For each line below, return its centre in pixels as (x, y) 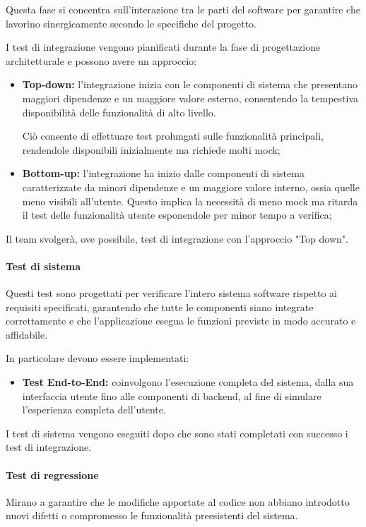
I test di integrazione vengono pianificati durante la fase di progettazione (163, 47)
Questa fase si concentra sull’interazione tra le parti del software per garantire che (183, 9)
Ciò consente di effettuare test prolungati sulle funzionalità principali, (173, 136)
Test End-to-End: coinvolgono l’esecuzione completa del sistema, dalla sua (188, 382)
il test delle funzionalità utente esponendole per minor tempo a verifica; (177, 215)
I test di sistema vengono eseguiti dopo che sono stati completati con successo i (177, 433)
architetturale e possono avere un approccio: (101, 60)
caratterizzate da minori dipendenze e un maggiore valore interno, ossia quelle (191, 187)
